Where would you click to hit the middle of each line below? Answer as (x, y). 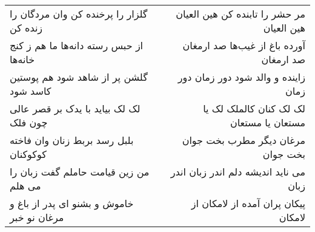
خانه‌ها (22, 59)
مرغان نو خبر (37, 217)
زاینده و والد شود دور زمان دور (241, 77)
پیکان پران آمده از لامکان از (248, 203)
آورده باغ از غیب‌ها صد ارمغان (244, 45)
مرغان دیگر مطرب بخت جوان (244, 140)
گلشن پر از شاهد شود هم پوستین (79, 77)
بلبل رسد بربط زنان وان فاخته (72, 140)
